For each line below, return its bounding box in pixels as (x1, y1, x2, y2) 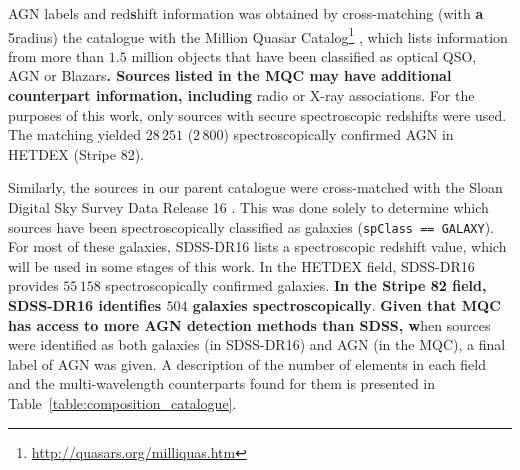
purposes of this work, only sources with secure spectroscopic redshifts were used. (8, 104, 507, 125)
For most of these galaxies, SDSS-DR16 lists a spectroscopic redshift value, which (8, 236, 507, 257)
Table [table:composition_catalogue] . (8, 393, 237, 413)
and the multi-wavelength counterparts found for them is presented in (8, 373, 436, 394)
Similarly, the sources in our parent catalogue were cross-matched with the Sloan (8, 177, 503, 198)
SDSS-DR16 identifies (8, 295, 162, 316)
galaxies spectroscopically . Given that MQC (192, 295, 501, 316)
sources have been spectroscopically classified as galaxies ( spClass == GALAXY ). (8, 216, 494, 237)
